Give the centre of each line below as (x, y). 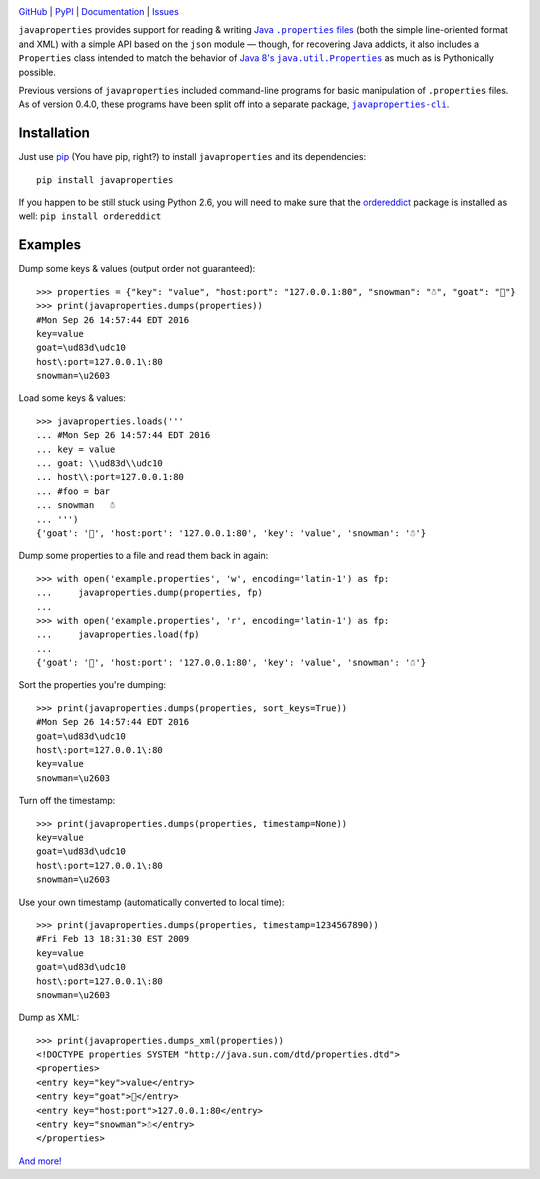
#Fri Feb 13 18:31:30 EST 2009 (113, 939)
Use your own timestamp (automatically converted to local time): (151, 902)
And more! (40, 1161)
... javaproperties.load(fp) (118, 634)
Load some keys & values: (72, 398)
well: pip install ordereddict (90, 216)
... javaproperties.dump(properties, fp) (150, 593)
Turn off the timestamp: (67, 801)
